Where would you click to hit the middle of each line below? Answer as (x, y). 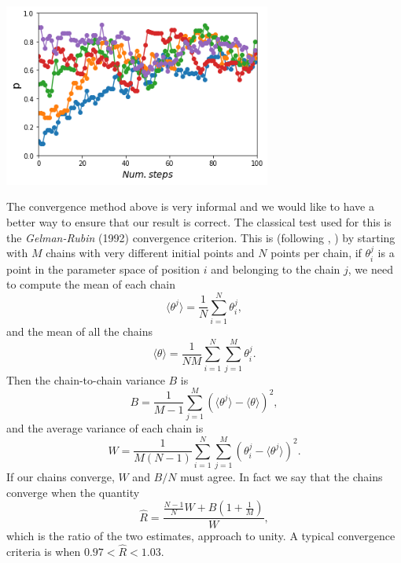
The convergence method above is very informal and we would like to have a (190, 206)
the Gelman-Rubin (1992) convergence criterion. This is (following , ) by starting (201, 237)
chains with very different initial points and (150, 253)
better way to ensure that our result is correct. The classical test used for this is (199, 221)
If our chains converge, (61, 477)
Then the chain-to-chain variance (86, 379)
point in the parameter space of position (103, 269)
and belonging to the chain (276, 269)
